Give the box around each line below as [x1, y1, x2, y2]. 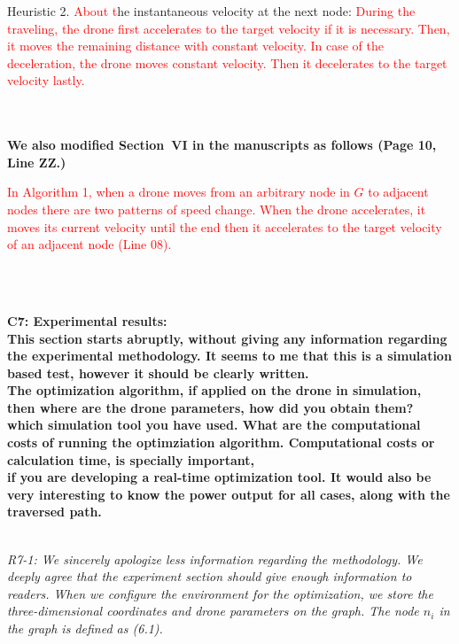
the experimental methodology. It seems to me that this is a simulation [7, 346, 452, 365]
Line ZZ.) [7, 152, 66, 171]
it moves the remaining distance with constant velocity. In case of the [7, 36, 384, 55]
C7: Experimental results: [7, 311, 167, 330]
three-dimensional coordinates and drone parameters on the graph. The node [7, 601, 419, 620]
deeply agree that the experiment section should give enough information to [7, 567, 412, 586]
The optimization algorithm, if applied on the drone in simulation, [7, 381, 422, 400]
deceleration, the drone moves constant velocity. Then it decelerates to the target [7, 53, 447, 72]
